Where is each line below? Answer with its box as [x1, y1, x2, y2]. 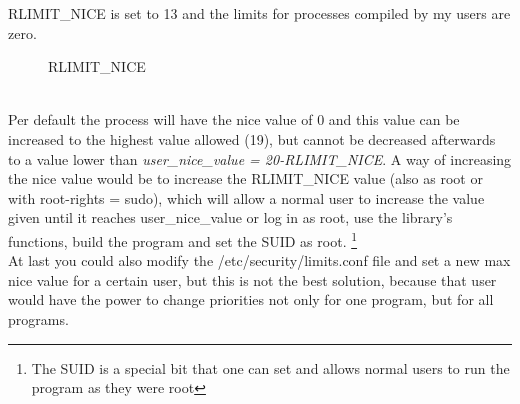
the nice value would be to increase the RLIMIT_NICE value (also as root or [8, 168, 483, 189]
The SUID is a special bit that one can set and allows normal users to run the [31, 357, 510, 378]
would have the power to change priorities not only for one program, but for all [8, 289, 494, 310]
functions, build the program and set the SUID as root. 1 [8, 227, 358, 251]
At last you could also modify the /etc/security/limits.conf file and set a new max [8, 250, 511, 271]
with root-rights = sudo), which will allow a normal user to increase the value [8, 187, 485, 208]
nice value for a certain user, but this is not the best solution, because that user [8, 269, 497, 290]
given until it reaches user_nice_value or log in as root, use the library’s [8, 207, 453, 228]
